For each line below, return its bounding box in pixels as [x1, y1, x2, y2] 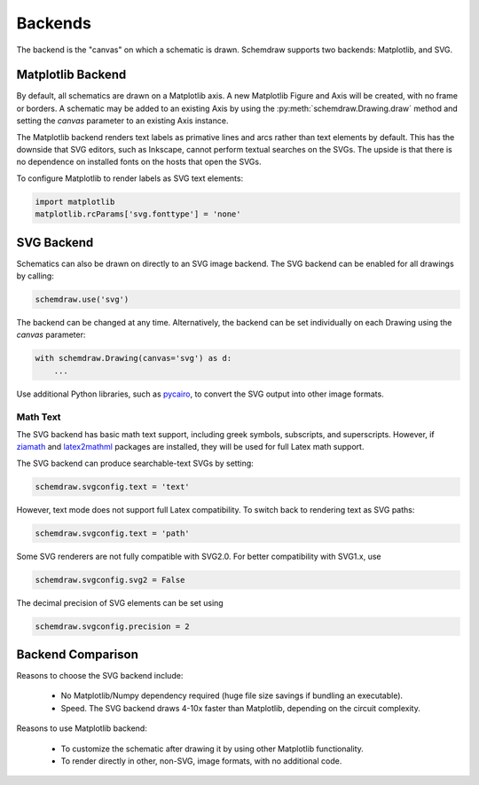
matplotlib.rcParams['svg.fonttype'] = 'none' [35, 209, 241, 219]
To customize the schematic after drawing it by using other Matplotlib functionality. [60, 743, 364, 754]
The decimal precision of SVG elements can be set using [16, 597, 224, 608]
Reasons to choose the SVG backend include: [16, 671, 184, 681]
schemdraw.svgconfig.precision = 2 [35, 621, 190, 632]
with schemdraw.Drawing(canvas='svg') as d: [35, 353, 232, 364]
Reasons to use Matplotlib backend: [16, 723, 148, 734]
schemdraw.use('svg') [35, 294, 130, 305]
